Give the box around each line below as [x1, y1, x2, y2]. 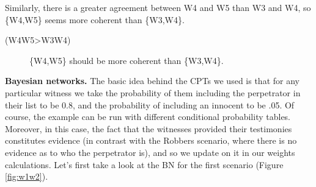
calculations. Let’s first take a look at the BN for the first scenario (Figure [5, 158, 284, 171]
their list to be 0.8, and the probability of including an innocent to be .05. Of [5, 98, 295, 111]
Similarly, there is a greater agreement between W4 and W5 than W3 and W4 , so [5, 1, 311, 13]
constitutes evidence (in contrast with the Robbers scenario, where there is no [5, 134, 297, 147]
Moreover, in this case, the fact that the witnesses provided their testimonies [5, 122, 292, 135]
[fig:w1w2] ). [5, 170, 48, 183]
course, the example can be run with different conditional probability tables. [5, 110, 291, 123]
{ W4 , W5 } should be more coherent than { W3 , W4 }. [29, 54, 224, 66]
